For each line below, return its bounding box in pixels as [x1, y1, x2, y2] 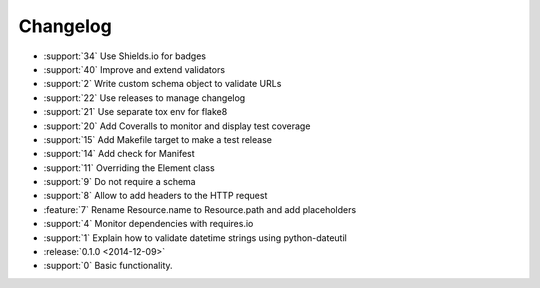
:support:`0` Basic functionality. [43, 260, 174, 272]
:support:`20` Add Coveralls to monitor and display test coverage [43, 120, 311, 132]
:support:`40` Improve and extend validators [43, 63, 225, 75]
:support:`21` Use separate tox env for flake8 [43, 106, 228, 118]
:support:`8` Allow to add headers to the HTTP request [43, 190, 268, 202]
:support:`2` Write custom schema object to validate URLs [43, 78, 282, 90]
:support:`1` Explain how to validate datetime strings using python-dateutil [43, 231, 347, 244]
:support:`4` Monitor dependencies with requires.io [43, 218, 254, 230]
